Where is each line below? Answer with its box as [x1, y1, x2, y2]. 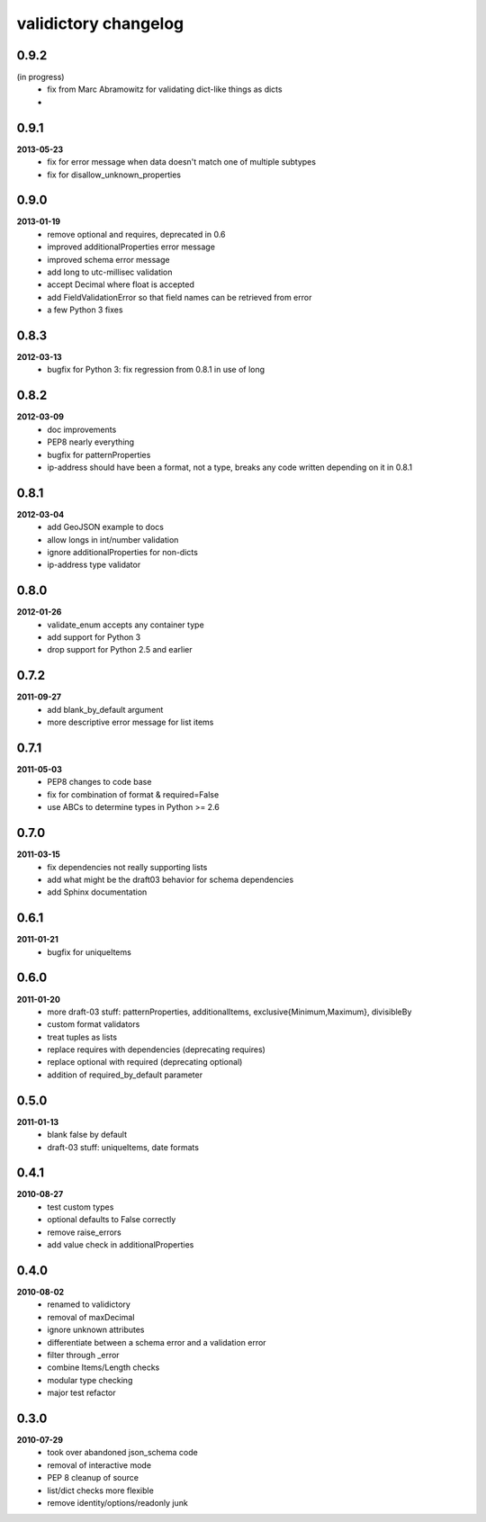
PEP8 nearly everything [47, 437, 135, 447]
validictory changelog [16, 14, 184, 33]
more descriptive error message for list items [47, 716, 214, 728]
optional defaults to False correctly [47, 1214, 176, 1225]
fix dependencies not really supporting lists [47, 861, 208, 872]
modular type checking [47, 1374, 133, 1385]
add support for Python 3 [47, 632, 141, 643]
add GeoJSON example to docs [47, 522, 164, 533]
